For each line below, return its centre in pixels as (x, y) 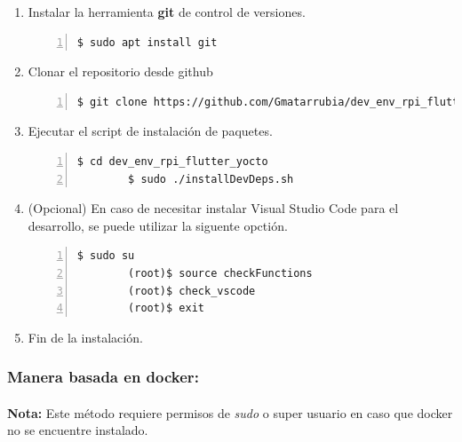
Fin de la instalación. (85, 337)
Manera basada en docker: (103, 377)
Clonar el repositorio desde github (120, 71)
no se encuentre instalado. (78, 430)
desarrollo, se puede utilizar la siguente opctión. (158, 225)
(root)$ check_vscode (192, 291)
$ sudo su (106, 256)
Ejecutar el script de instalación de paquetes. (150, 131)
